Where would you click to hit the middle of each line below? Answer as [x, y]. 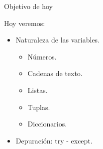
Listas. [38, 90]
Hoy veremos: [25, 23]
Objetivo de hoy [29, 6]
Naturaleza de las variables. [58, 40]
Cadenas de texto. [55, 73]
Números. [42, 56]
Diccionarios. [47, 124]
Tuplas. [39, 107]
